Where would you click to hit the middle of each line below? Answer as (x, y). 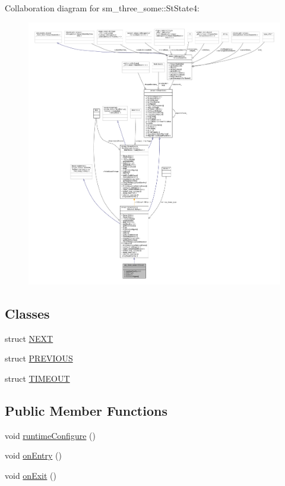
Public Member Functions (86, 410)
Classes (27, 313)
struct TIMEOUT (37, 378)
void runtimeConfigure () (50, 435)
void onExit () (31, 475)
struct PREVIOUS (39, 358)
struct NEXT (29, 338)
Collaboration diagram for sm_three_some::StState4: (102, 8)
